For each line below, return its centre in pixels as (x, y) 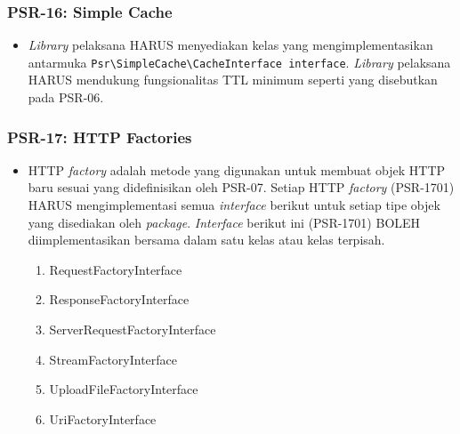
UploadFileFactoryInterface (124, 389)
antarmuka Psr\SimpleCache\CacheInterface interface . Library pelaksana (239, 62)
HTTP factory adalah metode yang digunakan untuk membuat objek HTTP (237, 169)
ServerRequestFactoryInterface (133, 330)
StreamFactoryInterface (113, 359)
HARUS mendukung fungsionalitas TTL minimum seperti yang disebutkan (233, 80)
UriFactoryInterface (103, 418)
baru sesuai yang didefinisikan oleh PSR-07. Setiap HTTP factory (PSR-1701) (241, 187)
